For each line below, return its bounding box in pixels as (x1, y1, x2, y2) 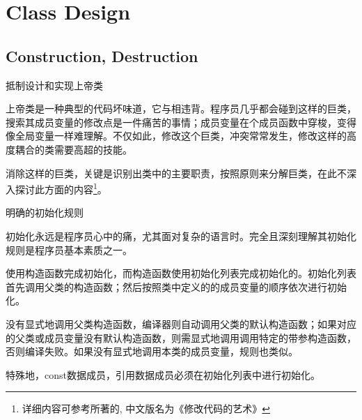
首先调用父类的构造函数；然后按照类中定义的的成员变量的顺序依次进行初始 (6, 279, 347, 294)
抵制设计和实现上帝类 (6, 77, 103, 92)
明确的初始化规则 (6, 205, 84, 220)
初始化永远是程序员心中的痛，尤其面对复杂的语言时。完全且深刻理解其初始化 (6, 228, 356, 243)
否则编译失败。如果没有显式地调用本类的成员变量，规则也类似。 (6, 344, 298, 359)
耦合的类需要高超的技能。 (15, 142, 132, 156)
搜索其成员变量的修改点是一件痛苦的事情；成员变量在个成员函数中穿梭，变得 (6, 114, 356, 129)
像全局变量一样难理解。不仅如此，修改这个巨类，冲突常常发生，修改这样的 (6, 128, 347, 143)
